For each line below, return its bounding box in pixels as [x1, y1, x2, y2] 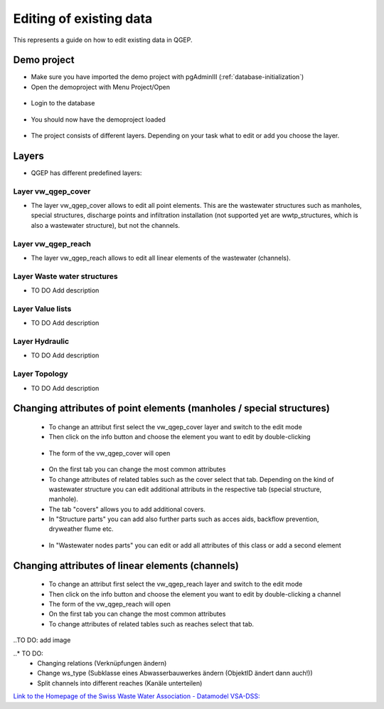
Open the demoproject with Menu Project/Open [31, 83, 171, 91]
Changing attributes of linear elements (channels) [13, 560, 240, 572]
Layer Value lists [13, 303, 72, 313]
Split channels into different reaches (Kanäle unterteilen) [37, 678, 203, 687]
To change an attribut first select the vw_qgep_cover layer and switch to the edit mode [48, 422, 302, 431]
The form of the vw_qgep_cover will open [48, 448, 171, 457]
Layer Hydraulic [13, 337, 70, 347]
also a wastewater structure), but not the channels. [31, 221, 181, 229]
